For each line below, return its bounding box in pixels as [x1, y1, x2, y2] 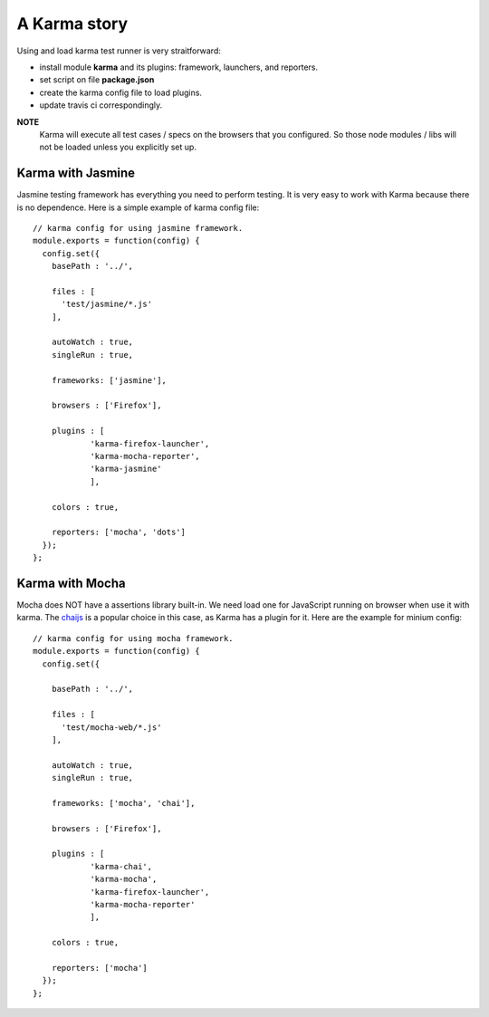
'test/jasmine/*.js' [61, 299, 153, 310]
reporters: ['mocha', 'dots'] [51, 527, 186, 538]
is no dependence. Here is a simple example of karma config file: [16, 202, 260, 213]
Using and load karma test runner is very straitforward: [16, 45, 222, 56]
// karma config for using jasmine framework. [33, 223, 244, 233]
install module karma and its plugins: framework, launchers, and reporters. [39, 62, 319, 72]
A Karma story [16, 14, 129, 34]
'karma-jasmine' [90, 464, 162, 475]
